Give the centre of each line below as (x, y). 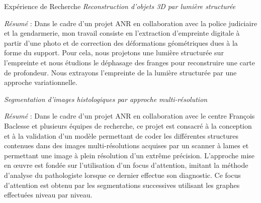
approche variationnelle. (41, 82)
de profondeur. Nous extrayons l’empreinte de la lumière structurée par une (120, 72)
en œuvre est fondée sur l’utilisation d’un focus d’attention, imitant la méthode (126, 165)
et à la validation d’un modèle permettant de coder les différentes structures (121, 135)
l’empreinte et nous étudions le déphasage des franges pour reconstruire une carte (129, 62)
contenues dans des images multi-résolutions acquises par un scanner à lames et (126, 145)
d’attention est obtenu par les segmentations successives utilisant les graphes (122, 185)
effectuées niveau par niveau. (48, 195)
